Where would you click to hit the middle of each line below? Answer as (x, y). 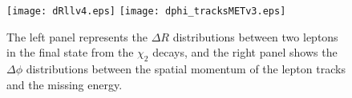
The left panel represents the (77, 36)
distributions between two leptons (255, 36)
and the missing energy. (65, 84)
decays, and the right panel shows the (245, 52)
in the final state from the (70, 52)
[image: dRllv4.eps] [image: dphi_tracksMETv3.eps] (146, 11)
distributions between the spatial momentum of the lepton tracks (186, 69)
